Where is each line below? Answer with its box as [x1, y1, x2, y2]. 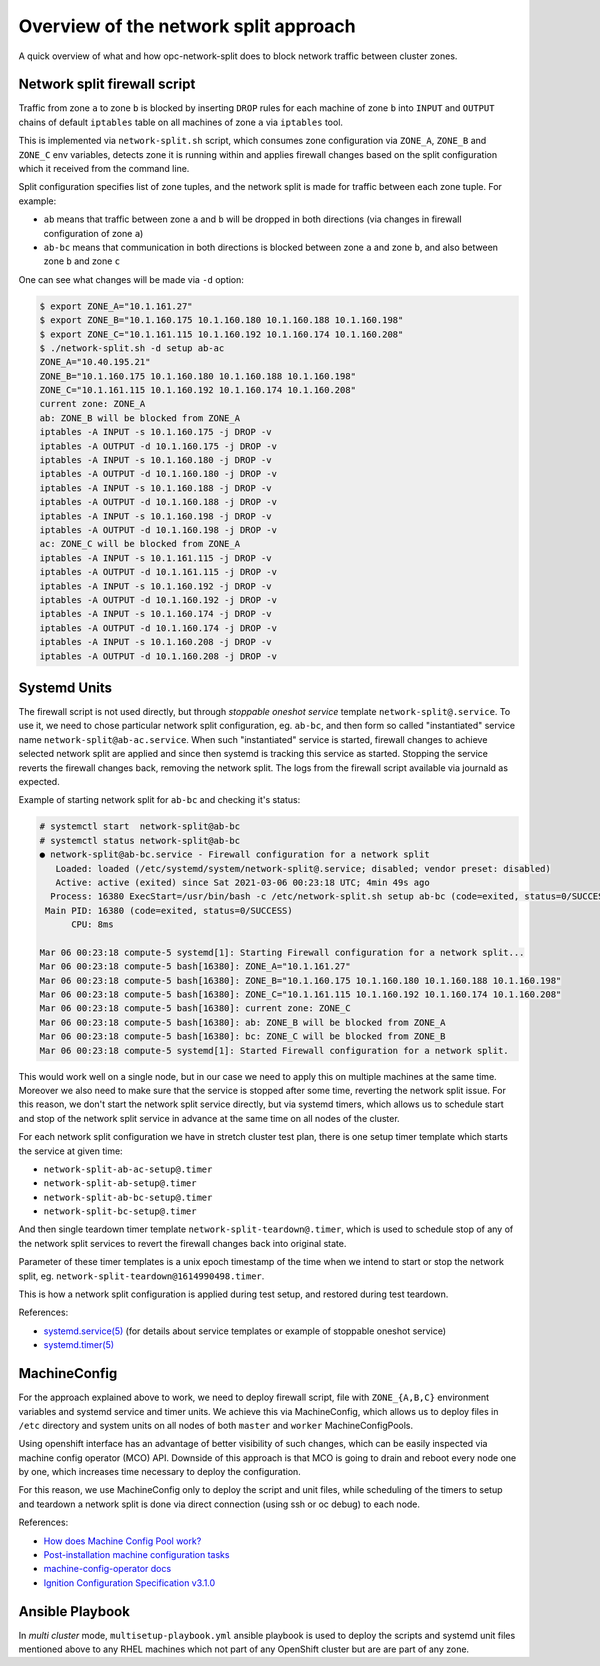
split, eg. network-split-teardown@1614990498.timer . [18, 1270, 265, 1282]
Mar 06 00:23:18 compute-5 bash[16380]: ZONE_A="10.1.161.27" [39, 961, 351, 972]
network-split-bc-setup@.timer [43, 1206, 197, 1217]
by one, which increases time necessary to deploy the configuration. [18, 1466, 302, 1478]
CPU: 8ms [71, 919, 114, 930]
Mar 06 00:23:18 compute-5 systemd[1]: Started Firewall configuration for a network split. [39, 1045, 509, 1056]
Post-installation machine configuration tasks [43, 1549, 230, 1561]
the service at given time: [18, 1145, 124, 1157]
